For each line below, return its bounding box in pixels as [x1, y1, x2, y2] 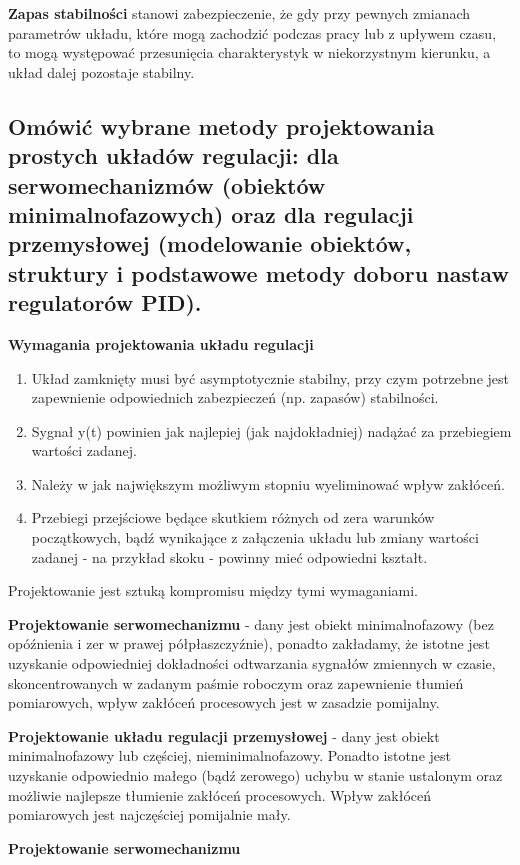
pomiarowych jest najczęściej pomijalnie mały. [8, 804, 291, 825]
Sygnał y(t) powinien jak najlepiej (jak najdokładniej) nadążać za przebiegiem [31, 420, 512, 441]
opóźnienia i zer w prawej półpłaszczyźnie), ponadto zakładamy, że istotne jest [8, 633, 490, 654]
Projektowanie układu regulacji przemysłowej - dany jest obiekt [8, 725, 440, 746]
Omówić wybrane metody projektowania [8, 110, 435, 141]
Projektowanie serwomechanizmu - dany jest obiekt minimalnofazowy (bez [8, 613, 494, 634]
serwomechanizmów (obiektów [8, 169, 326, 200]
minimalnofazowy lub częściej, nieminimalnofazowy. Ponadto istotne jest [8, 745, 451, 766]
